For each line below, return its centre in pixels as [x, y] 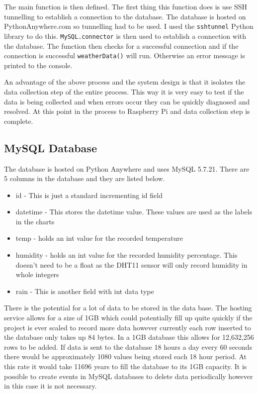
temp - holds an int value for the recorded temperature [99, 238]
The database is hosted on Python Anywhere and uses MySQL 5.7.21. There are [127, 168]
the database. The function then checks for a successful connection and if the [121, 46]
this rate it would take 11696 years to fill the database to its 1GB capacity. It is [126, 366]
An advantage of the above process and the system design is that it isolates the [125, 82]
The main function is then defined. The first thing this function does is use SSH [126, 6]
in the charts [35, 221]
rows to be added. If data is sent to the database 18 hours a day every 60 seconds [128, 346]
